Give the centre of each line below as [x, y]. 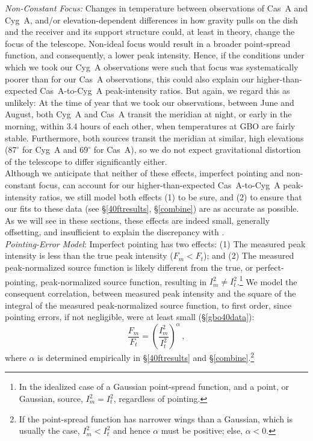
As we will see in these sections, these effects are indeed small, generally [138, 220]
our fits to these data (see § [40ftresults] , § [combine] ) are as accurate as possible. [152, 208]
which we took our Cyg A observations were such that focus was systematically [152, 66]
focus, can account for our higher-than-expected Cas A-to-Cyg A [160, 184]
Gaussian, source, [51, 399]
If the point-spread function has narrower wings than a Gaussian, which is [156, 418]
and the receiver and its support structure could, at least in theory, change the [150, 32]
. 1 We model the [267, 280]
